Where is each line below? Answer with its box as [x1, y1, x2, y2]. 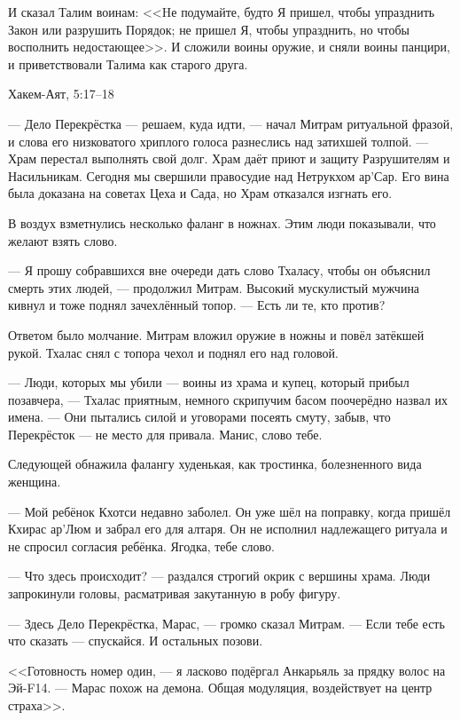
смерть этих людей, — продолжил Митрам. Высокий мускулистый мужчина [8, 278, 420, 297]
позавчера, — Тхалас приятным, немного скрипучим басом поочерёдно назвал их [8, 390, 448, 408]
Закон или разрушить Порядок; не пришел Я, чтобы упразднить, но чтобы [8, 20, 409, 38]
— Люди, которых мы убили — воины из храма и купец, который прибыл [8, 373, 409, 392]
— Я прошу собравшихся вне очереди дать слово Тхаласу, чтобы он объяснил [8, 261, 431, 280]
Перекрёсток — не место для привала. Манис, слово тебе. [8, 424, 323, 443]
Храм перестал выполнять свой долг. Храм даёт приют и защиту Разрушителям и [8, 149, 450, 168]
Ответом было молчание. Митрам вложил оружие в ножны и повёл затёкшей [8, 325, 425, 344]
